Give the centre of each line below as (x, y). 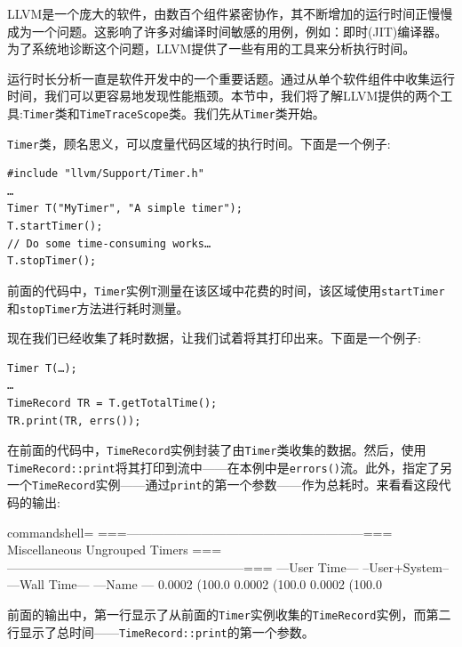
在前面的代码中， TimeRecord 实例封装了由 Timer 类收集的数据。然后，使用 (217, 450)
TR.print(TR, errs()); (74, 421)
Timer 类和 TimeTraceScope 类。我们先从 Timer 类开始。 (174, 113)
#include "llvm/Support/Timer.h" (106, 174)
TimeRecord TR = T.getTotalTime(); (112, 403)
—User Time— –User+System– (362, 566)
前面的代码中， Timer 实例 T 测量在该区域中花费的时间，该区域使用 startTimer (226, 290)
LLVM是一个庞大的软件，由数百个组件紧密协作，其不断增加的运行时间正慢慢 (230, 13)
